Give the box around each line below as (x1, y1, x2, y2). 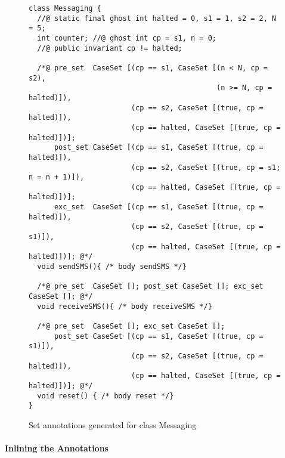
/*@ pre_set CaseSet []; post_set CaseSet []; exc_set (37, 282, 264, 291)
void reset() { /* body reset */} (37, 391, 174, 400)
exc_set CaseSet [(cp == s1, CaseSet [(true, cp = (54, 203, 264, 212)
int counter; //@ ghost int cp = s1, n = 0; (37, 33, 216, 42)
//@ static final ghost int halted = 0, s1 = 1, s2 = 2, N (37, 14, 277, 23)
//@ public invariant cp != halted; (37, 44, 182, 52)
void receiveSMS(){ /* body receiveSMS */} (37, 302, 212, 311)
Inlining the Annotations (5, 442, 109, 454)
